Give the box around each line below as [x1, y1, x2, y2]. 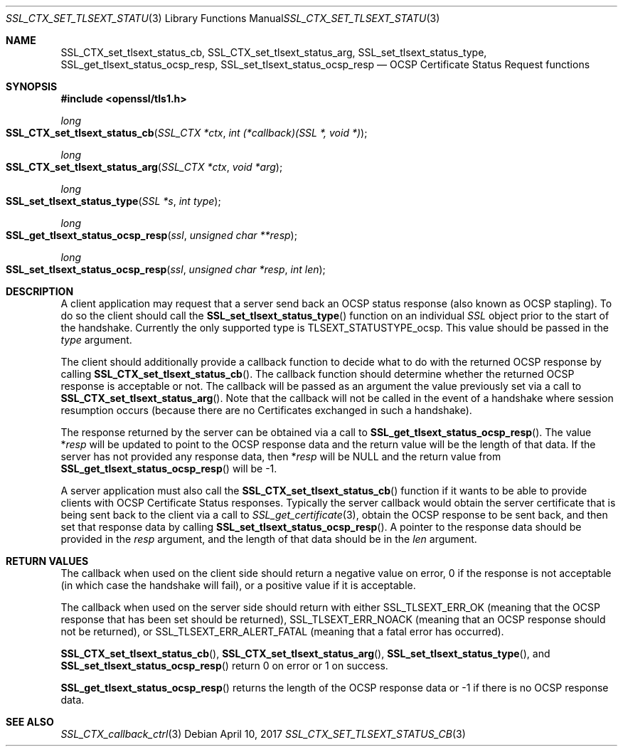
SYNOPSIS [6, 80, 58, 92]
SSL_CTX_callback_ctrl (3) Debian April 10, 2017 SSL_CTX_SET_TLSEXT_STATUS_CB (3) [60, 728, 466, 740]
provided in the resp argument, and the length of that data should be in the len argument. [60, 533, 477, 545]
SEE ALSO [6, 716, 54, 728]
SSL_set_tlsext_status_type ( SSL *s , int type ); [6, 195, 221, 207]
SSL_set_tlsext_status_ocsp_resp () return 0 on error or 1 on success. [60, 660, 388, 672]
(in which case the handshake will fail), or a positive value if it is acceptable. [60, 579, 416, 591]
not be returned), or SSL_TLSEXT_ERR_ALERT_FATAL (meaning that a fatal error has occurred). [60, 625, 504, 637]
